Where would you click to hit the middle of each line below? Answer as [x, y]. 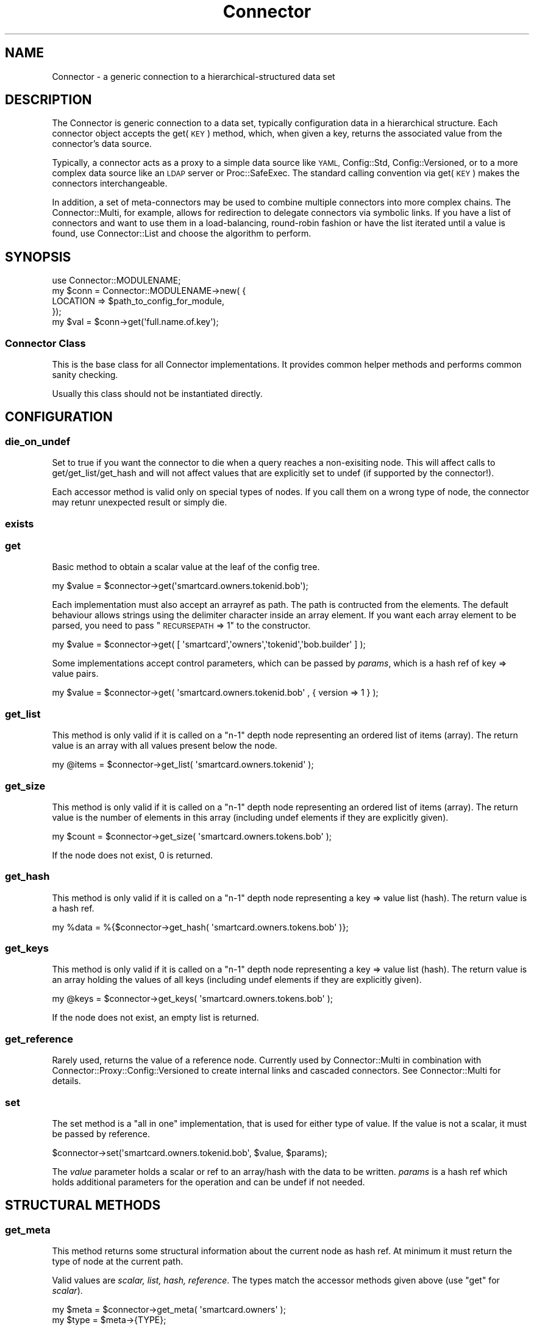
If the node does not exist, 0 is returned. [133, 855]
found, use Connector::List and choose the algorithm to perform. [182, 234]
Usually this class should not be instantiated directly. [157, 394]
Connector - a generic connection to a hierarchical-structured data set [194, 76]
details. [66, 1081]
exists [20, 523]
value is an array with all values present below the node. [165, 746]
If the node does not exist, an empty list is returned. [155, 1018]
